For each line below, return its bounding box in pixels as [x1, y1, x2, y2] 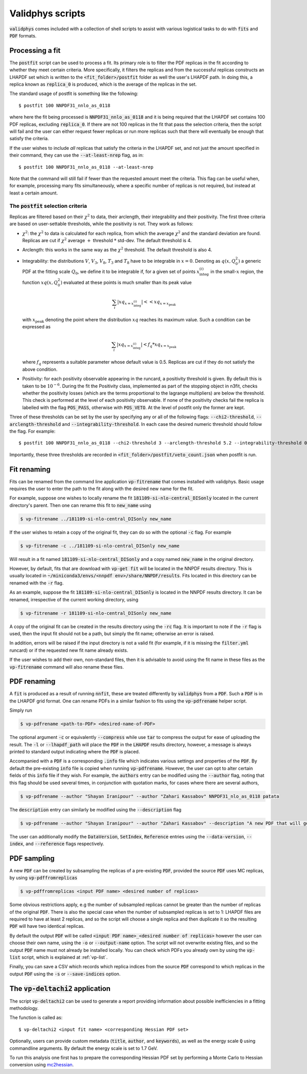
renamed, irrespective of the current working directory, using [9, 596, 138, 602]
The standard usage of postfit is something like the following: [9, 90, 138, 97]
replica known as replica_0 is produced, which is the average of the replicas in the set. [9, 81, 197, 87]
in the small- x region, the [210, 268, 264, 275]
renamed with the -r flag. [9, 580, 64, 586]
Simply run [9, 707, 33, 713]
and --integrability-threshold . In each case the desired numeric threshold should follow [62, 421, 262, 427]
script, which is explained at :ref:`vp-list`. [21, 954, 108, 960]
